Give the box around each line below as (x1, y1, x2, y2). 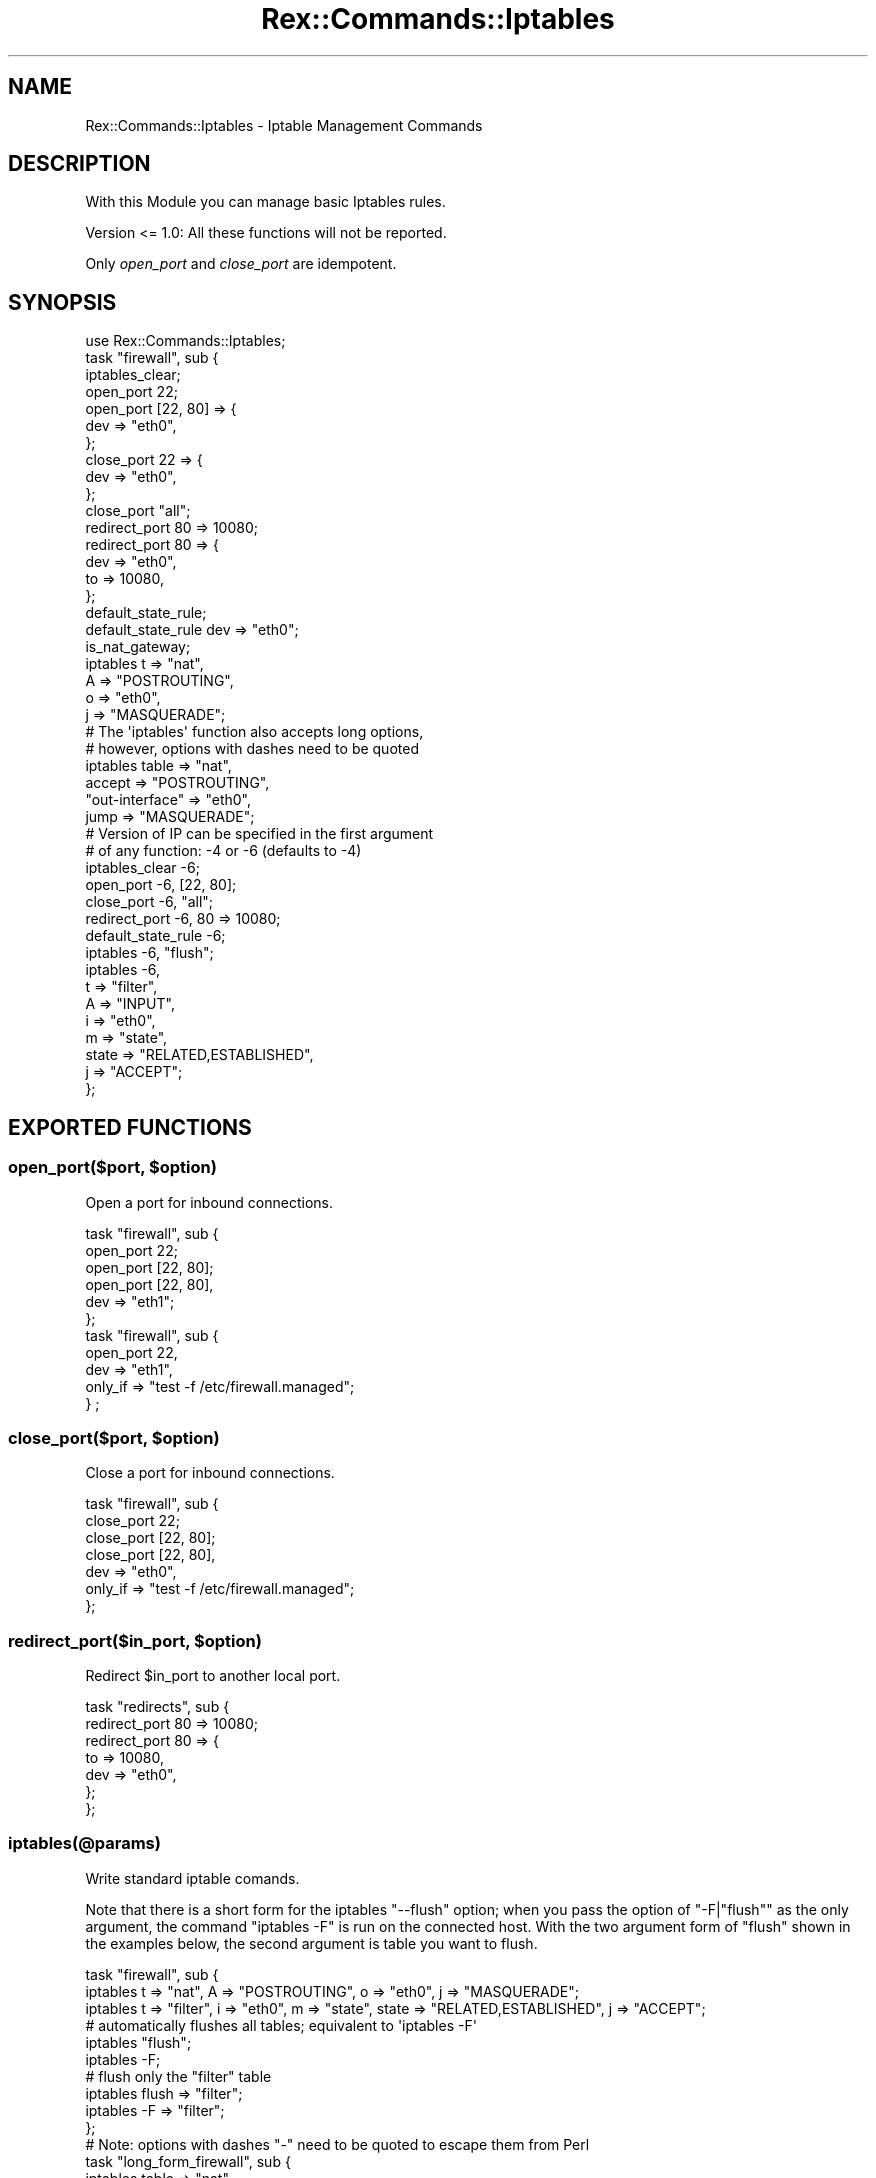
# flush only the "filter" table (85, 2067, 272, 2085)
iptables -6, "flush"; (85, 944, 214, 962)
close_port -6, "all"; (85, 893, 214, 911)
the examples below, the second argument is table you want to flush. (85, 1934, 538, 1952)
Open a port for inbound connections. (85, 1193, 334, 1211)
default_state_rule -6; (85, 927, 226, 945)
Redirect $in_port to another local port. (85, 1667, 341, 1684)
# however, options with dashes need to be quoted (85, 740, 419, 758)
